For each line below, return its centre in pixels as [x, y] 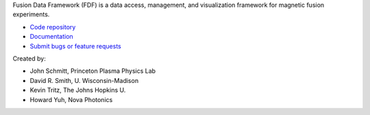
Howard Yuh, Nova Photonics [71, 99]
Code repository [53, 27]
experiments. [31, 14]
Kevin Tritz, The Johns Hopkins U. [78, 90]
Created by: [29, 59]
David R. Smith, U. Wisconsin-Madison [84, 80]
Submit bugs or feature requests [75, 46]
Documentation [51, 37]
